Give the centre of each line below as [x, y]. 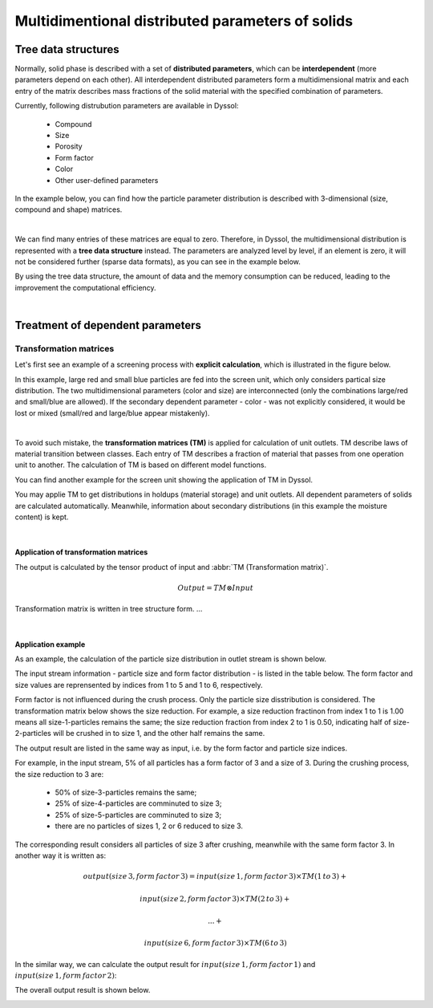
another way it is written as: [61, 856]
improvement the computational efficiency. [85, 287]
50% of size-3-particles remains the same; [126, 792]
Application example [50, 644]
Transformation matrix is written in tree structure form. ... [109, 609]
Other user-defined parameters [107, 180]
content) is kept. [42, 517]
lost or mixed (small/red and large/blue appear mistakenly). [112, 413]
